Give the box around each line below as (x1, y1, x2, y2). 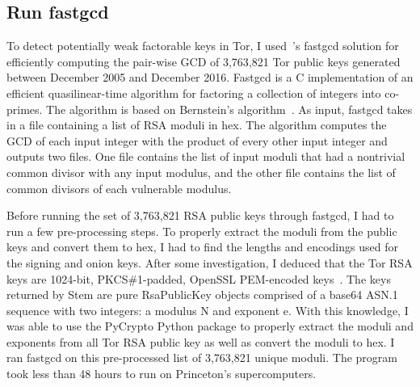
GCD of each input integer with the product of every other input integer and (6, 132, 388, 149)
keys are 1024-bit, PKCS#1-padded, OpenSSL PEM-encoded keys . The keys (6, 270, 391, 287)
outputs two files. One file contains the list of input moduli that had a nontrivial (6, 148, 405, 165)
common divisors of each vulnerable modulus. (6, 179, 232, 196)
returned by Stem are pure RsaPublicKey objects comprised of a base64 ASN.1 (6, 286, 398, 303)
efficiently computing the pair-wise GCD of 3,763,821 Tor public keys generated (6, 53, 401, 69)
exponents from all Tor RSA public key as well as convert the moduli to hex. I (6, 333, 395, 350)
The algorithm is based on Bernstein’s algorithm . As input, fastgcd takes (46, 100, 413, 117)
